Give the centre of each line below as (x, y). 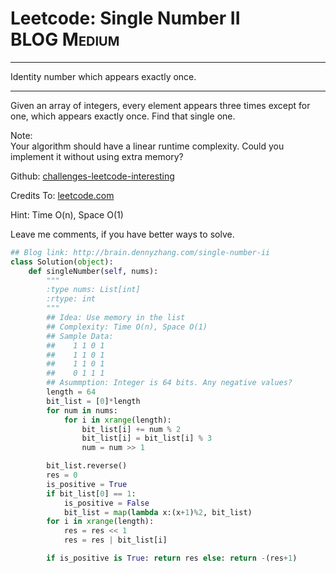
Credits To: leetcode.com (62, 195)
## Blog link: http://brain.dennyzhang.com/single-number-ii (140, 252)
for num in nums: (82, 410)
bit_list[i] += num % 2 (131, 429)
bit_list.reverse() (87, 466)
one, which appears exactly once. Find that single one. (123, 116)
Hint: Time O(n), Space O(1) (67, 214)
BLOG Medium (65, 39)
